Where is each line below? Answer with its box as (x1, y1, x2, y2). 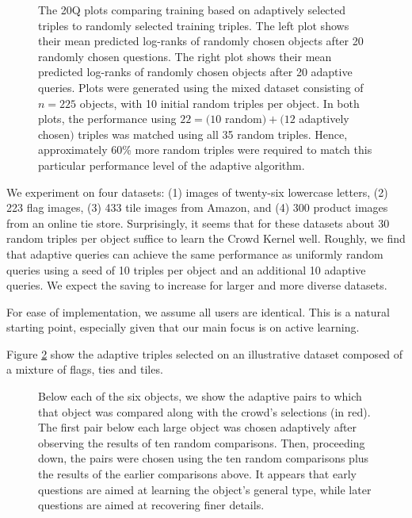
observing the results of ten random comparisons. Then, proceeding (38, 434, 365, 451)
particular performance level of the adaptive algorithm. (38, 156, 305, 173)
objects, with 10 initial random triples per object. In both (79, 94, 360, 111)
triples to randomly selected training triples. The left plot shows (38, 17, 349, 33)
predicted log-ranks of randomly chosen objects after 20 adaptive (38, 63, 353, 80)
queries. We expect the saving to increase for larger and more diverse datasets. (6, 277, 387, 294)
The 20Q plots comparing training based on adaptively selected (38, 2, 346, 17)
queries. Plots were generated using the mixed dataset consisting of (38, 79, 364, 95)
